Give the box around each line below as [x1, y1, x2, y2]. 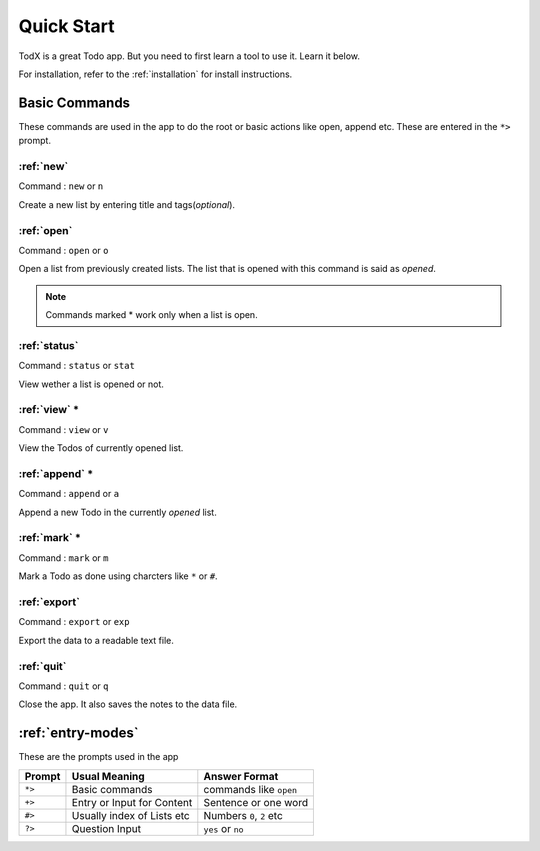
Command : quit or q [18, 680, 109, 692]
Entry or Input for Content [71, 795, 193, 809]
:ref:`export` [18, 595, 80, 609]
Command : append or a [18, 488, 120, 500]
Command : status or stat [18, 360, 135, 372]
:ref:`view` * [18, 403, 80, 417]
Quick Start [18, 15, 115, 37]
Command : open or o [18, 244, 109, 256]
